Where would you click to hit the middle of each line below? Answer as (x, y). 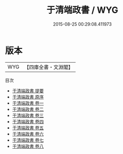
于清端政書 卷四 (28, 121)
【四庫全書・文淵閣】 (49, 67)
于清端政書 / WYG (82, 10)
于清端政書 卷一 (28, 103)
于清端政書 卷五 (28, 128)
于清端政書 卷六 (28, 134)
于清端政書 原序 (28, 97)
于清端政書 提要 (28, 91)
